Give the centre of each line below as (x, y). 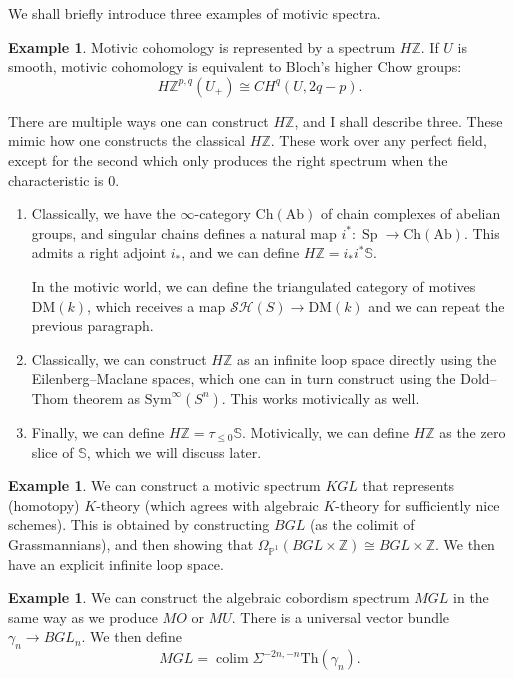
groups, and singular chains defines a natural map (184, 232)
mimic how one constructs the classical (127, 140)
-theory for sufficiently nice (417, 504)
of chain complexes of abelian (410, 213)
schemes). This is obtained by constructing (139, 524)
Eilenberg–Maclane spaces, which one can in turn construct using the (243, 378)
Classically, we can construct (119, 358)
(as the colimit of (362, 524)
